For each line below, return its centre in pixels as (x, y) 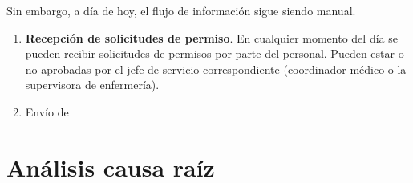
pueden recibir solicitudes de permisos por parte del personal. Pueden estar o (215, 53)
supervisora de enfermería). (92, 85)
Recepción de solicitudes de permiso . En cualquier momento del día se (211, 37)
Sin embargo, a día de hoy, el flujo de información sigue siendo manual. (181, 10)
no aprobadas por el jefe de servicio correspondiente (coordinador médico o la (216, 69)
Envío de (47, 111)
